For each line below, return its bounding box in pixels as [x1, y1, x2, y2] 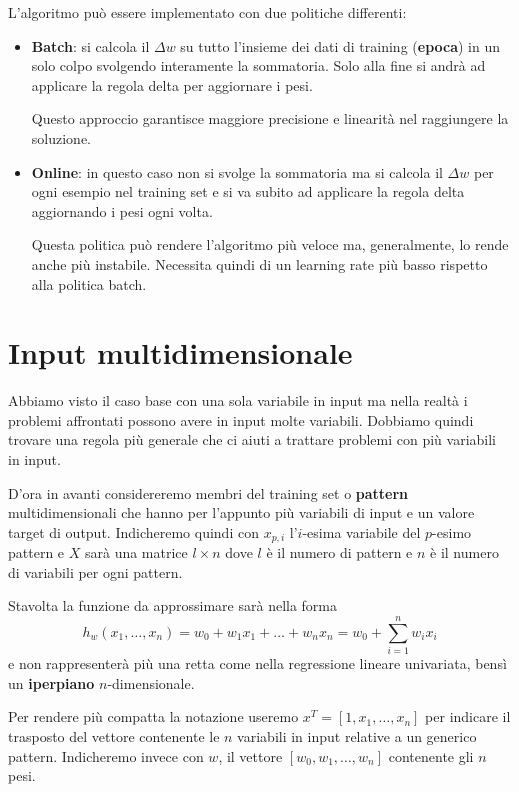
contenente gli [388, 745, 474, 766]
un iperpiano [8, 672, 95, 693]
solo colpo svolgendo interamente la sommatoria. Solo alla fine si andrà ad [31, 55, 486, 76]
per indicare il [425, 706, 511, 727]
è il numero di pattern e [266, 542, 413, 563]
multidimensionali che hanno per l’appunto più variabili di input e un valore [8, 502, 475, 523]
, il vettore [218, 745, 283, 766]
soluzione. [31, 127, 91, 148]
